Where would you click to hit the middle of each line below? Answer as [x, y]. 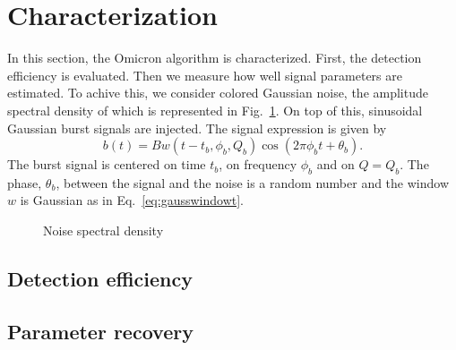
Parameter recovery [100, 331]
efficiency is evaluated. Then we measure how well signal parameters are [205, 75]
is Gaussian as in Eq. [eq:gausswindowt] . [132, 200]
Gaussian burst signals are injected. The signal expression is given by [197, 128]
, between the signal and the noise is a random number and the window [252, 182]
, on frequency [258, 164]
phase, [25, 182]
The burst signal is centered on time [107, 164]
